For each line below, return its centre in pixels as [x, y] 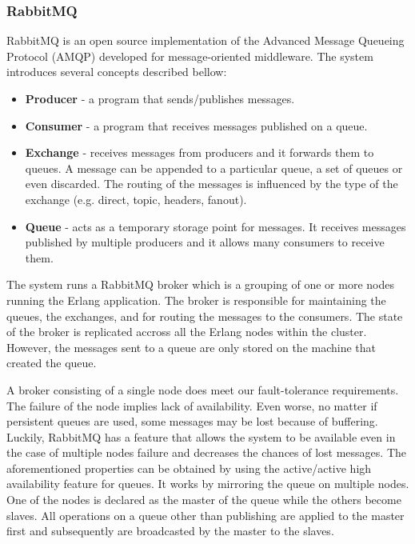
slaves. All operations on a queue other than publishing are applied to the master [206, 515]
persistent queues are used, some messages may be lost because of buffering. [192, 421]
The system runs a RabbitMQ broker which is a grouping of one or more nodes [200, 284]
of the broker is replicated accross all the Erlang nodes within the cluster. [187, 332]
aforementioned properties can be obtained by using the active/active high [189, 468]
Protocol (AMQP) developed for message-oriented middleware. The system [190, 56]
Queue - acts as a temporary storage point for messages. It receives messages [215, 226]
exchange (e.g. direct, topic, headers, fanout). [136, 199]
